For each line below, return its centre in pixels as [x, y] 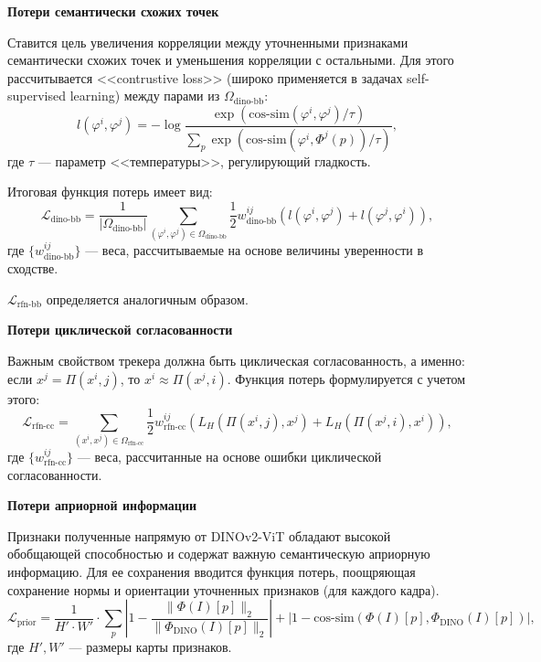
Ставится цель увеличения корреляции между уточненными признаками [208, 42]
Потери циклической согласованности [120, 330]
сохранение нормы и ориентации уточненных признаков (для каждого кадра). [223, 589]
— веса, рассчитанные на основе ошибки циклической [229, 457]
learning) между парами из [145, 96]
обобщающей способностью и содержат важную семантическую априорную [219, 554]
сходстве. [33, 268]
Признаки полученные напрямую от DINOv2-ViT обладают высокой [199, 535]
